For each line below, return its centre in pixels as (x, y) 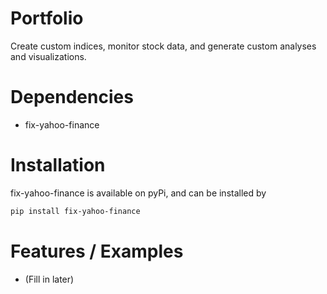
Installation (58, 165)
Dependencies (72, 97)
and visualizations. (48, 56)
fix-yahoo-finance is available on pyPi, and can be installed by (138, 193)
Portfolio (47, 18)
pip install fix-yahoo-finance (75, 211)
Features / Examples (97, 251)
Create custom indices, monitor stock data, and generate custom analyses (163, 46)
